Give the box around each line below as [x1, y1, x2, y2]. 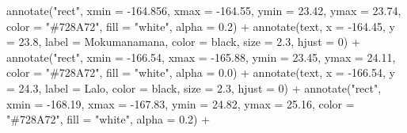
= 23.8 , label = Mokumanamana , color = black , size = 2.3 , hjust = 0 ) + [6, 33, 360, 50]
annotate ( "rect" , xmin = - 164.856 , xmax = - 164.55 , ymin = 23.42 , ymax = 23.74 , [6, 2, 401, 18]
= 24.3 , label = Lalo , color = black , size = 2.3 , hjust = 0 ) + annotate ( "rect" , [6, 79, 382, 96]
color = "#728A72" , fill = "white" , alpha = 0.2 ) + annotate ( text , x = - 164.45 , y [6, 17, 395, 34]
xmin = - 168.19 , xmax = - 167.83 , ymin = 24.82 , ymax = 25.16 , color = [6, 95, 355, 112]
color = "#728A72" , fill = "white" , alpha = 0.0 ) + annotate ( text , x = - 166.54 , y [6, 64, 395, 81]
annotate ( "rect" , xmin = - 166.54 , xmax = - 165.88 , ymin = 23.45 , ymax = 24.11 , [6, 48, 396, 65]
